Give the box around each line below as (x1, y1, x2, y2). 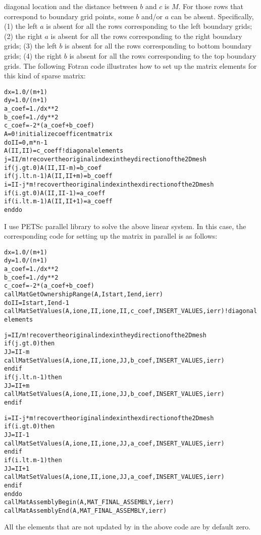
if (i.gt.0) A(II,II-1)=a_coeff (4, 189, 106, 197)
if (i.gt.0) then (4, 423, 55, 430)
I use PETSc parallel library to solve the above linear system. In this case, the (4, 220, 246, 231)
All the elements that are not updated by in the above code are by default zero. (4, 521, 251, 532)
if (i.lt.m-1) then (4, 456, 62, 464)
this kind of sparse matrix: (4, 70, 86, 81)
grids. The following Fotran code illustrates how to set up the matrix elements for (4, 60, 257, 71)
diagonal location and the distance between (4, 1, 138, 11)
